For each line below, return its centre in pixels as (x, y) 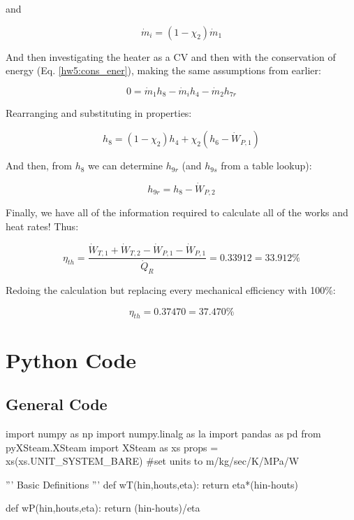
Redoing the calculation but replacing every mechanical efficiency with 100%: (171, 290)
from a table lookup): (266, 166)
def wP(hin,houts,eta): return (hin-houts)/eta (103, 508)
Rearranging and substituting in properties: (99, 113)
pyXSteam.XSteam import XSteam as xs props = (112, 447)
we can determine (126, 166)
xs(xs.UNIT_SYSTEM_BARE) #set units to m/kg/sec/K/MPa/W (153, 461)
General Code (57, 404)
